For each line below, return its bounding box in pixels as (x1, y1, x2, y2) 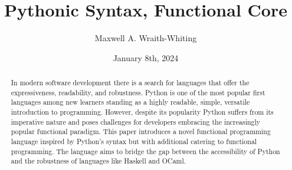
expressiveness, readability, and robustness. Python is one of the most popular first (11, 87, 265, 97)
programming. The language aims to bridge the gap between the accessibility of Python (11, 146, 280, 156)
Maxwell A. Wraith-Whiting (94, 32, 197, 44)
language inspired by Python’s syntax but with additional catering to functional (11, 136, 257, 146)
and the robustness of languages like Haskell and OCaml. (11, 156, 186, 166)
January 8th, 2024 (113, 51, 179, 64)
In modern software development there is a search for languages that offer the (11, 78, 250, 88)
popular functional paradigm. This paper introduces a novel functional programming (11, 126, 271, 136)
